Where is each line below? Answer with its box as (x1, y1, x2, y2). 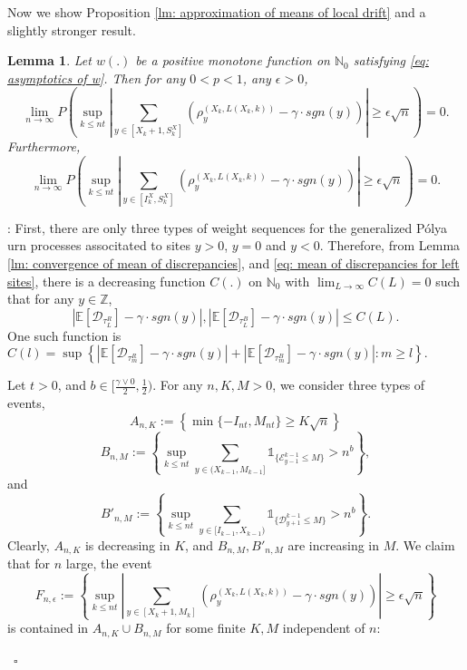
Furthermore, (7, 137, 81, 156)
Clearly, (7, 535, 50, 554)
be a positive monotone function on (135, 51, 330, 70)
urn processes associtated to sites (7, 236, 191, 255)
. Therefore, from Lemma (319, 236, 461, 255)
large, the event (65, 554, 152, 573)
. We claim (395, 535, 455, 554)
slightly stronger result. (7, 20, 136, 39)
